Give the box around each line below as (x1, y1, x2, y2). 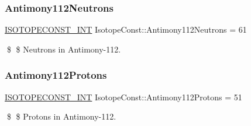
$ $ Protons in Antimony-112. (6, 110, 116, 123)
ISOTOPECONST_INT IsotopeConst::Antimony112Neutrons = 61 (5, 23, 247, 36)
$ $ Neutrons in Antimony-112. (6, 43, 121, 55)
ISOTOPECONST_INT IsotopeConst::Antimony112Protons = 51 (5, 90, 242, 103)
